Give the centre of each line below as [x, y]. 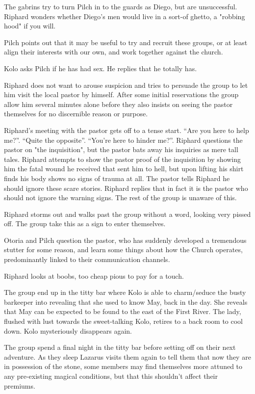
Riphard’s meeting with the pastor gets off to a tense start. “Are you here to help [127, 130]
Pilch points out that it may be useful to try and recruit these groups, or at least [126, 42]
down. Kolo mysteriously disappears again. [68, 330]
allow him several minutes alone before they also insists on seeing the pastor [118, 104]
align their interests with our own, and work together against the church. [114, 52]
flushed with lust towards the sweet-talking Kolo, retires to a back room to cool [124, 321]
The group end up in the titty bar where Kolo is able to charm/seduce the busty [125, 292]
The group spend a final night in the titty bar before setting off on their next [120, 347]
